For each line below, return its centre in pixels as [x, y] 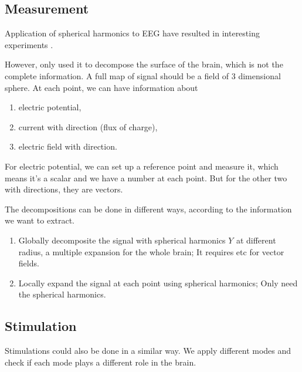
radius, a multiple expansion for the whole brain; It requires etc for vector [151, 251]
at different [256, 240]
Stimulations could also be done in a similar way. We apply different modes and [148, 351]
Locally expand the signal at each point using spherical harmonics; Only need [158, 283]
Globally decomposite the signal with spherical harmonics [122, 240]
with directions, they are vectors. [64, 189]
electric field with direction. [68, 146]
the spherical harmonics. [62, 294]
